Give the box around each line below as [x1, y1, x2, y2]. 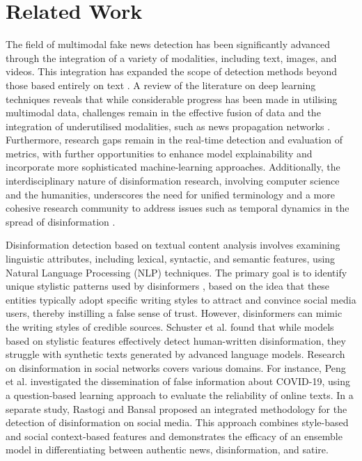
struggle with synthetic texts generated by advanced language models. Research [6, 347, 345, 361]
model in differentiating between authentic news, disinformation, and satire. [6, 442, 329, 457]
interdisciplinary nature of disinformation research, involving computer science [6, 173, 340, 188]
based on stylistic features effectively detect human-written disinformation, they [6, 333, 346, 347]
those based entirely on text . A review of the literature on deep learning [6, 77, 316, 92]
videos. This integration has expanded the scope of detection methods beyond [6, 64, 338, 79]
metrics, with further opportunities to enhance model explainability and [6, 146, 313, 160]
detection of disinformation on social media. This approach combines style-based [6, 415, 349, 430]
